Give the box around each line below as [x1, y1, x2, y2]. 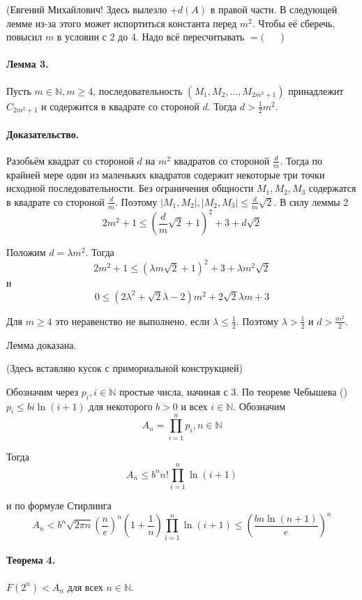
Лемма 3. [6, 57, 49, 71]
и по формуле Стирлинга [6, 498, 112, 513]
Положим [6, 245, 46, 260]
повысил [6, 29, 43, 44]
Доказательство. [6, 126, 80, 141]
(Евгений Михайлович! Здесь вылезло [6, 2, 167, 16]
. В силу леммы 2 [273, 194, 349, 209]
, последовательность [93, 83, 183, 98]
